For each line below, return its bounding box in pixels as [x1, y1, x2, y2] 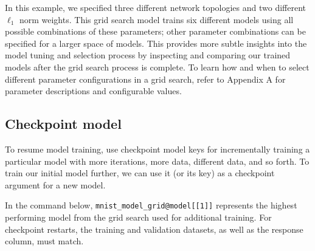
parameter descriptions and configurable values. [5, 84, 182, 97]
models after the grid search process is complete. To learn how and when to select [5, 60, 310, 73]
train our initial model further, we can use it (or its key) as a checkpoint [5, 167, 275, 179]
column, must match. [5, 235, 84, 247]
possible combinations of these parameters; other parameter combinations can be [5, 25, 306, 38]
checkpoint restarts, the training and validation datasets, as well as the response [5, 222, 303, 235]
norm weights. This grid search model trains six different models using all [19, 13, 294, 26]
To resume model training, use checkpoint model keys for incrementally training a [5, 142, 310, 155]
